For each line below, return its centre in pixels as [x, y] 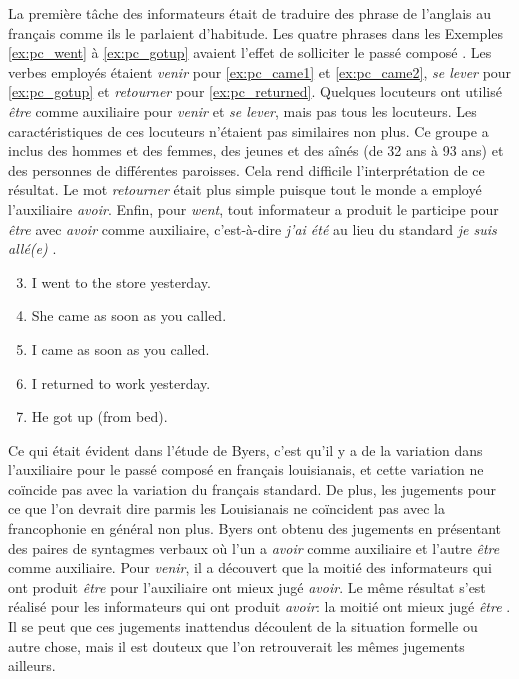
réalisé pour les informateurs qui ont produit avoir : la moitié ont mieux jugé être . [259, 606]
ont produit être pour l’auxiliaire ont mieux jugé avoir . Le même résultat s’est [247, 586]
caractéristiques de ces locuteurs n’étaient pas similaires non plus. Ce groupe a [248, 130]
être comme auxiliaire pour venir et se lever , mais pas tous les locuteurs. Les [242, 110]
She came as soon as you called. [129, 315]
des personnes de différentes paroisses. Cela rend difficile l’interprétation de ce [246, 169]
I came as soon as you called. [120, 348]
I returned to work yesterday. [121, 382]
